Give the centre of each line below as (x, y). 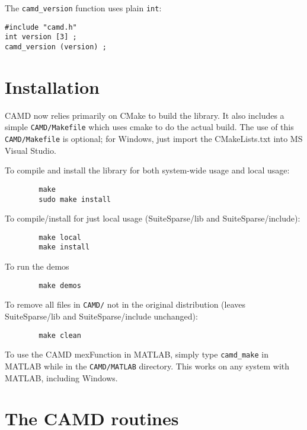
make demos (60, 285)
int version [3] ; (41, 37)
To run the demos (37, 266)
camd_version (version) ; (56, 47)
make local (60, 237)
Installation (52, 86)
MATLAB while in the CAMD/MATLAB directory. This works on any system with (147, 366)
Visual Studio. (31, 150)
